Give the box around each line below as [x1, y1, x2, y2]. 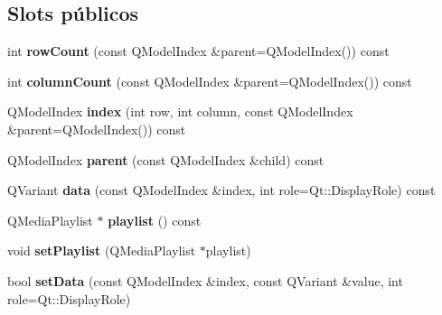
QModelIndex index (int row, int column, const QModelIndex [7, 102, 353, 121]
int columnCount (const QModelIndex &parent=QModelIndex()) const [7, 71, 412, 90]
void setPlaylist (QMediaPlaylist [7, 241, 196, 260]
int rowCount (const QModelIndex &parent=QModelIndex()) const [7, 42, 390, 60]
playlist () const [108, 210, 202, 229]
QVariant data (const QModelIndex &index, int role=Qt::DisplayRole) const [7, 181, 436, 199]
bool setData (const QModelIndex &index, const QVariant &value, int [7, 271, 403, 290]
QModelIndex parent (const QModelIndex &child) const [7, 150, 324, 169]
